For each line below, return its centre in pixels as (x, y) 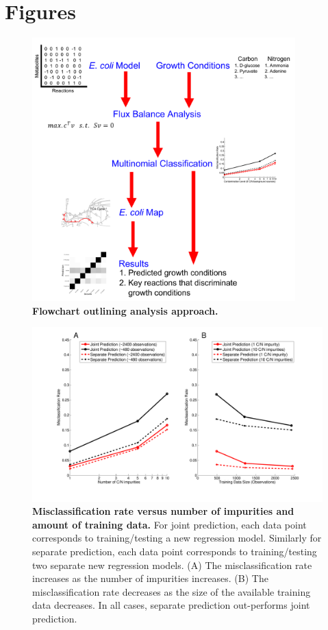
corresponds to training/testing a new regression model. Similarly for (177, 538)
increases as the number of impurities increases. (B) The (150, 578)
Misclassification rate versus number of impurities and (163, 511)
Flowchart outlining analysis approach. (125, 310)
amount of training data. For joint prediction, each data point (169, 524)
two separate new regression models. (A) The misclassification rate (172, 565)
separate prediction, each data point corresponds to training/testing (175, 551)
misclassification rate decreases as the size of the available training (172, 591)
